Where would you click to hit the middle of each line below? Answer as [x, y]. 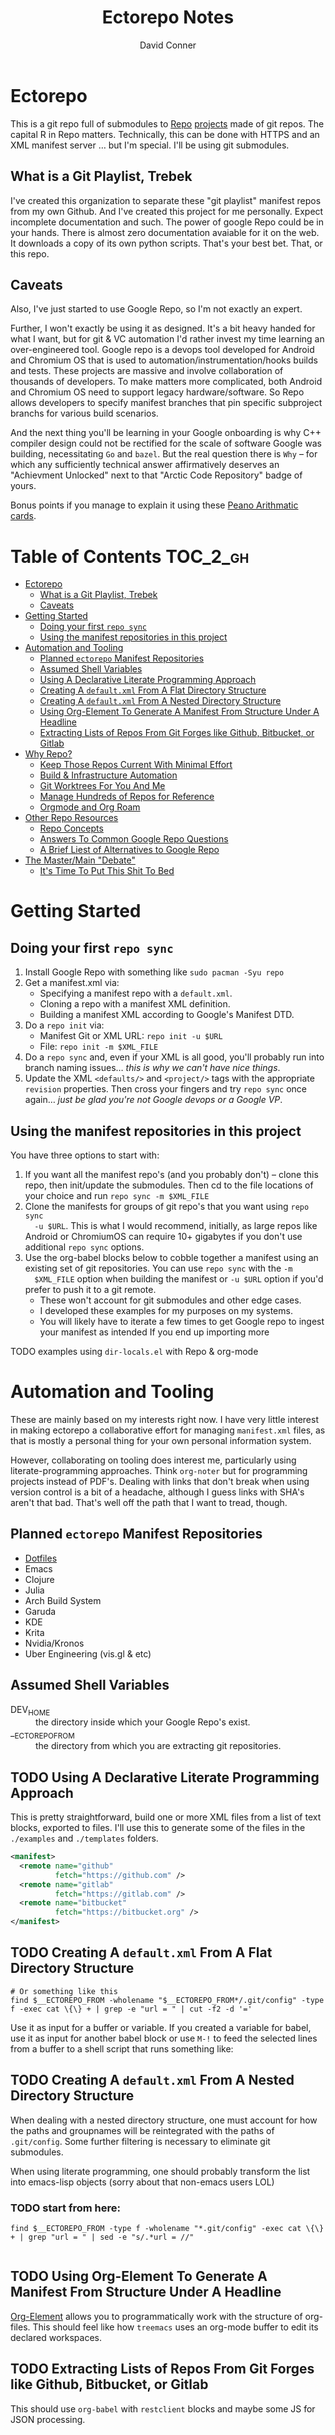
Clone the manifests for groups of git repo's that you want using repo [167, 1207]
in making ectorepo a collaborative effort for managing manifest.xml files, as [168, 1430]
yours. [23, 486]
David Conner [168, 45]
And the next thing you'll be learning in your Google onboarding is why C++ [166, 433]
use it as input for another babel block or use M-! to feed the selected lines [164, 2038]
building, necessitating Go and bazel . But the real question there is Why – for [164, 454]
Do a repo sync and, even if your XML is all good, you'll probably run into [174, 1057]
